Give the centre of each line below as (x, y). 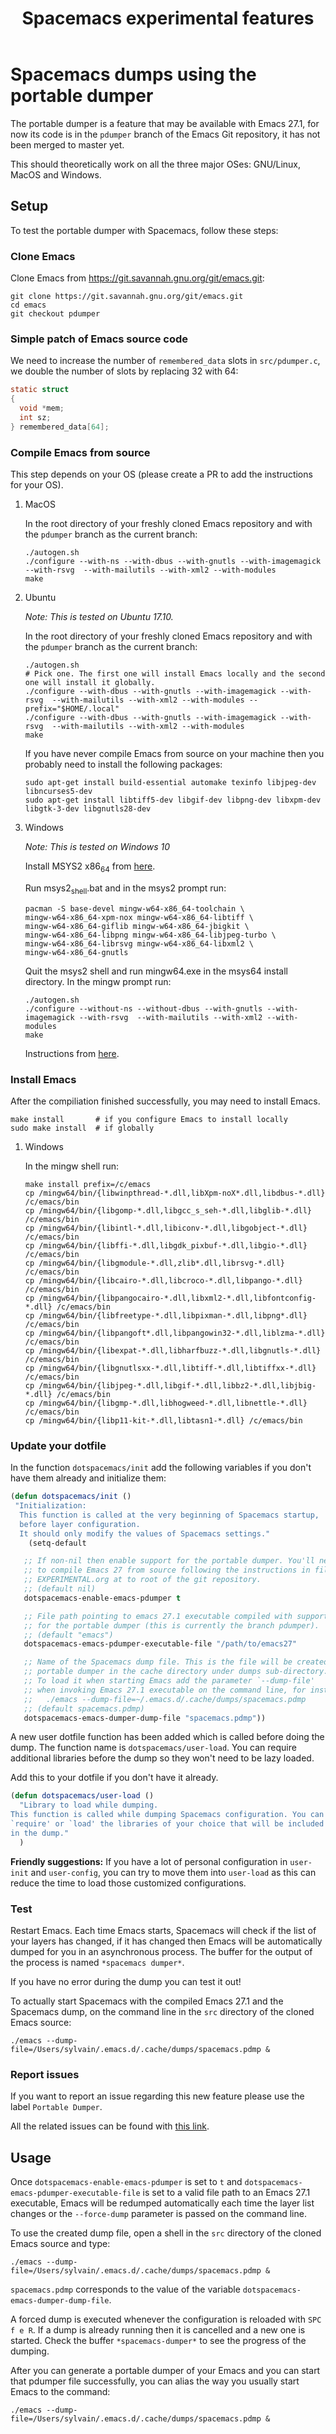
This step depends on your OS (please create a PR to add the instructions (161, 474)
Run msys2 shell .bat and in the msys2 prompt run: (125, 889)
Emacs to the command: (60, 2392)
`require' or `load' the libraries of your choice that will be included (167, 1824)
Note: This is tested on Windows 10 (97, 847)
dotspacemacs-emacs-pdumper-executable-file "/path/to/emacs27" (160, 1644)
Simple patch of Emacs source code (99, 339)
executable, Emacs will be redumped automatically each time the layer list (162, 2203)
